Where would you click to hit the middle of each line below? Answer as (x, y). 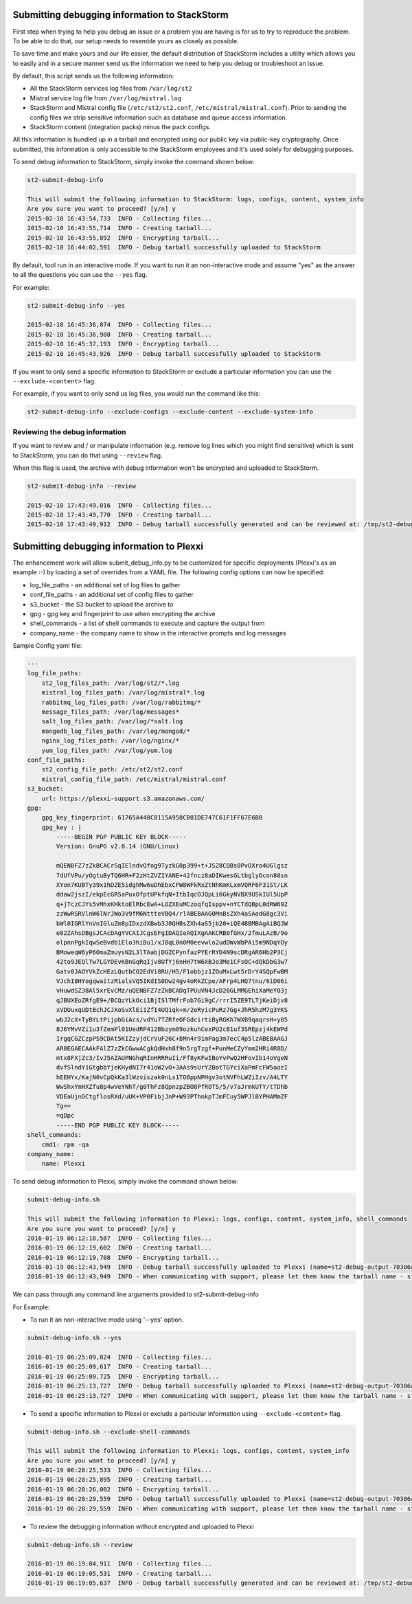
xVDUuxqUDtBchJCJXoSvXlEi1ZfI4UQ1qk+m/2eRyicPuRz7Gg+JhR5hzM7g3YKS (172, 1010)
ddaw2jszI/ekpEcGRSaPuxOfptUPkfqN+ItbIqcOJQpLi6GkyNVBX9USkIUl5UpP (172, 894)
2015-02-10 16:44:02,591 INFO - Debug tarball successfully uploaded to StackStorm (174, 247)
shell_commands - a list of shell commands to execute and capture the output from (147, 623)
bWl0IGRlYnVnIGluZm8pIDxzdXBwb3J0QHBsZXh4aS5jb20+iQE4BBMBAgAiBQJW (172, 923)
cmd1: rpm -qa (65, 1144)
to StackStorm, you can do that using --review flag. (88, 455)
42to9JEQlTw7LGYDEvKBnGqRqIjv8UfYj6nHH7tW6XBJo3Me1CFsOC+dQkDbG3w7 (172, 962)
